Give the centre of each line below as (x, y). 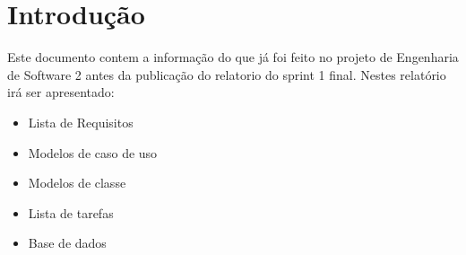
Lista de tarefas (71, 212)
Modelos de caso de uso (93, 152)
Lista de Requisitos (81, 122)
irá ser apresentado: (61, 92)
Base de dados (67, 243)
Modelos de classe (77, 183)
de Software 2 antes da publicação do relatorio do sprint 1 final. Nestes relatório (227, 74)
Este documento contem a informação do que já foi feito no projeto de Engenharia (233, 57)
